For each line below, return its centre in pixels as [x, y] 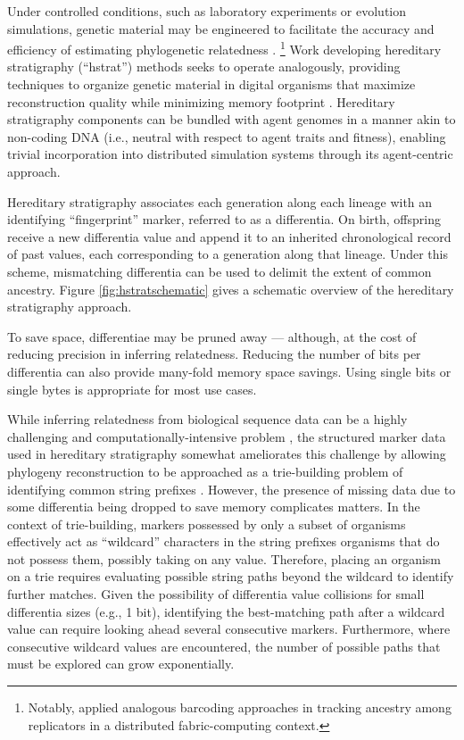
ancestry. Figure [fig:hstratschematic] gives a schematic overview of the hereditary [231, 289]
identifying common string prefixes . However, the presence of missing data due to [232, 489]
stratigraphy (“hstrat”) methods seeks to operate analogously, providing [204, 67]
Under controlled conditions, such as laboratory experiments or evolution [207, 11]
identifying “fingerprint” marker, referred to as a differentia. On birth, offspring [224, 219]
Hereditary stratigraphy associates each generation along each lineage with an [220, 201]
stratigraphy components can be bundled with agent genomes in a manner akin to [232, 119]
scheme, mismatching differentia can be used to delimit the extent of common [220, 271]
